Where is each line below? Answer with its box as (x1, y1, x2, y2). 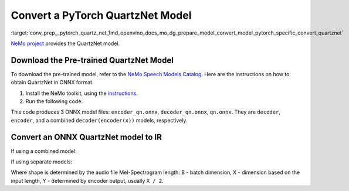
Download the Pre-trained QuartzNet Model (11, 55, 174, 65)
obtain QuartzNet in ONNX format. (11, 79, 94, 86)
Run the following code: (25, 98, 83, 105)
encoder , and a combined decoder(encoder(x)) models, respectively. (11, 117, 188, 124)
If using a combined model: (11, 147, 77, 155)
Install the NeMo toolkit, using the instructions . (25, 90, 138, 97)
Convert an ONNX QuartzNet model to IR (11, 132, 162, 142)
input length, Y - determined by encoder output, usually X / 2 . (11, 177, 164, 184)
